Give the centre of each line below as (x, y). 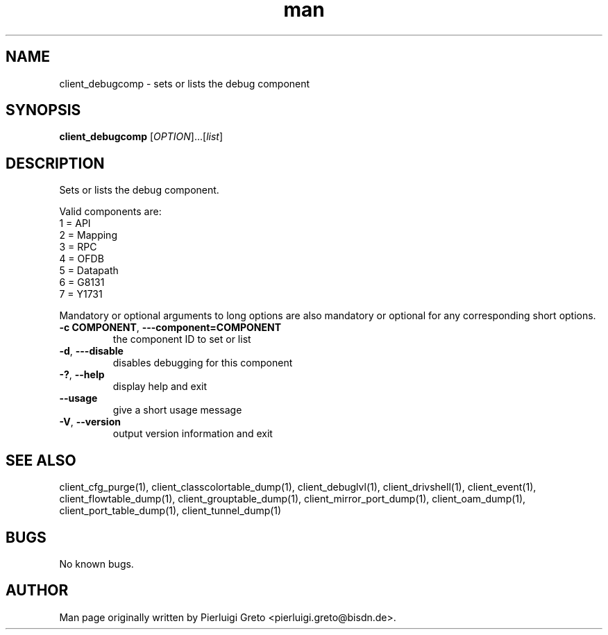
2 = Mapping (88, 235)
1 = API (75, 223)
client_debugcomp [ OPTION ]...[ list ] (141, 137)
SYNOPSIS (43, 110)
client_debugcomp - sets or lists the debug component (185, 83)
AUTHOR (37, 591)
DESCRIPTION (55, 163)
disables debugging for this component (203, 363)
